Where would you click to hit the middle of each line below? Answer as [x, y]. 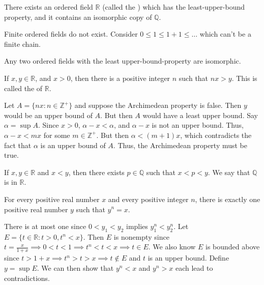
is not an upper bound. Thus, [198, 125]
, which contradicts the [216, 135]
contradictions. [27, 278]
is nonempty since [141, 236]
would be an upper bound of [48, 115]
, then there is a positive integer [120, 78]
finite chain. [22, 44]
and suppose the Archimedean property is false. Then [158, 105]
